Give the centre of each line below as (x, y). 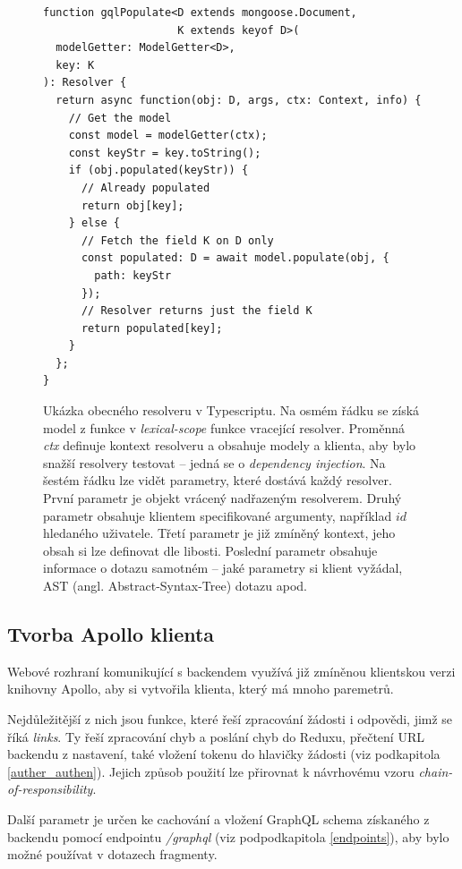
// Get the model (120, 118)
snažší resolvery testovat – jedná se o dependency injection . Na (214, 462)
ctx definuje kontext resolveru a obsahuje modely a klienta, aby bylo (230, 445)
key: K (75, 65)
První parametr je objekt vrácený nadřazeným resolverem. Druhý (222, 498)
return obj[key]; (133, 205)
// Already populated (145, 187)
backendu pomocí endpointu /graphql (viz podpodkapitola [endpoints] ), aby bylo (228, 836)
